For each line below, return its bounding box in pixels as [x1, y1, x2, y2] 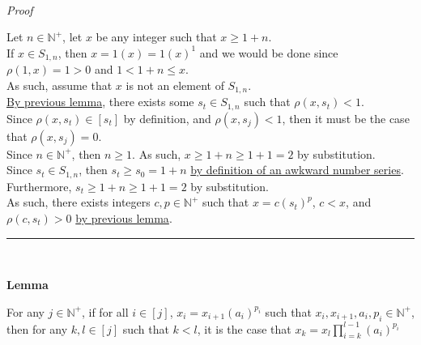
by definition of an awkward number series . [190, 161, 404, 178]
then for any [6, 320, 68, 337]
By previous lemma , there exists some [6, 93, 194, 110]
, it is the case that [197, 320, 291, 337]
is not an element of [125, 76, 224, 93]
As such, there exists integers [6, 194, 151, 211]
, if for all [81, 303, 129, 320]
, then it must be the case [282, 109, 410, 126]
